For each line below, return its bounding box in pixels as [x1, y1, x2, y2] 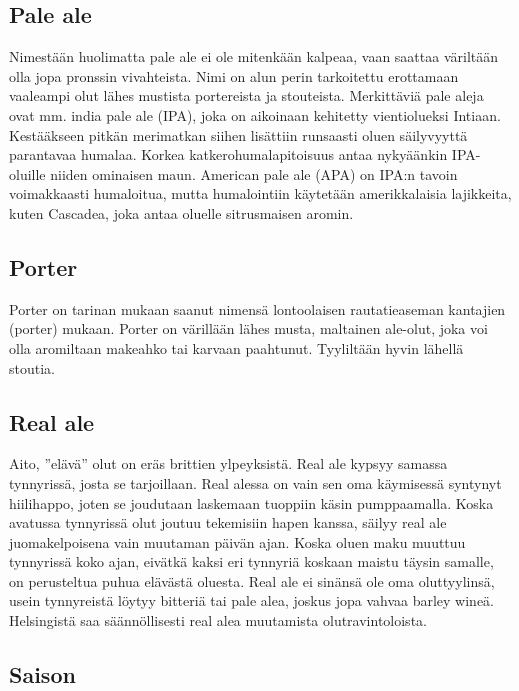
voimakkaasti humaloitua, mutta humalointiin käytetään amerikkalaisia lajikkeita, [9, 183, 512, 204]
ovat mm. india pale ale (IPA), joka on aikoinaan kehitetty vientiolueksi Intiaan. [9, 104, 501, 125]
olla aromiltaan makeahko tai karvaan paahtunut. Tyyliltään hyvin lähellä [9, 337, 464, 358]
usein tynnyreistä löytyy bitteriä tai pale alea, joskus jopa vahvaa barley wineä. [9, 590, 494, 611]
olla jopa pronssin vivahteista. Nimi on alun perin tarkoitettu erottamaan [9, 65, 459, 86]
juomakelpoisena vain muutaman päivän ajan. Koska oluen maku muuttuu [9, 531, 466, 552]
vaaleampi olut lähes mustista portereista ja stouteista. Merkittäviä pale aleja [9, 85, 484, 106]
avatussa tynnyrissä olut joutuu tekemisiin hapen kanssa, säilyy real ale [9, 512, 447, 533]
